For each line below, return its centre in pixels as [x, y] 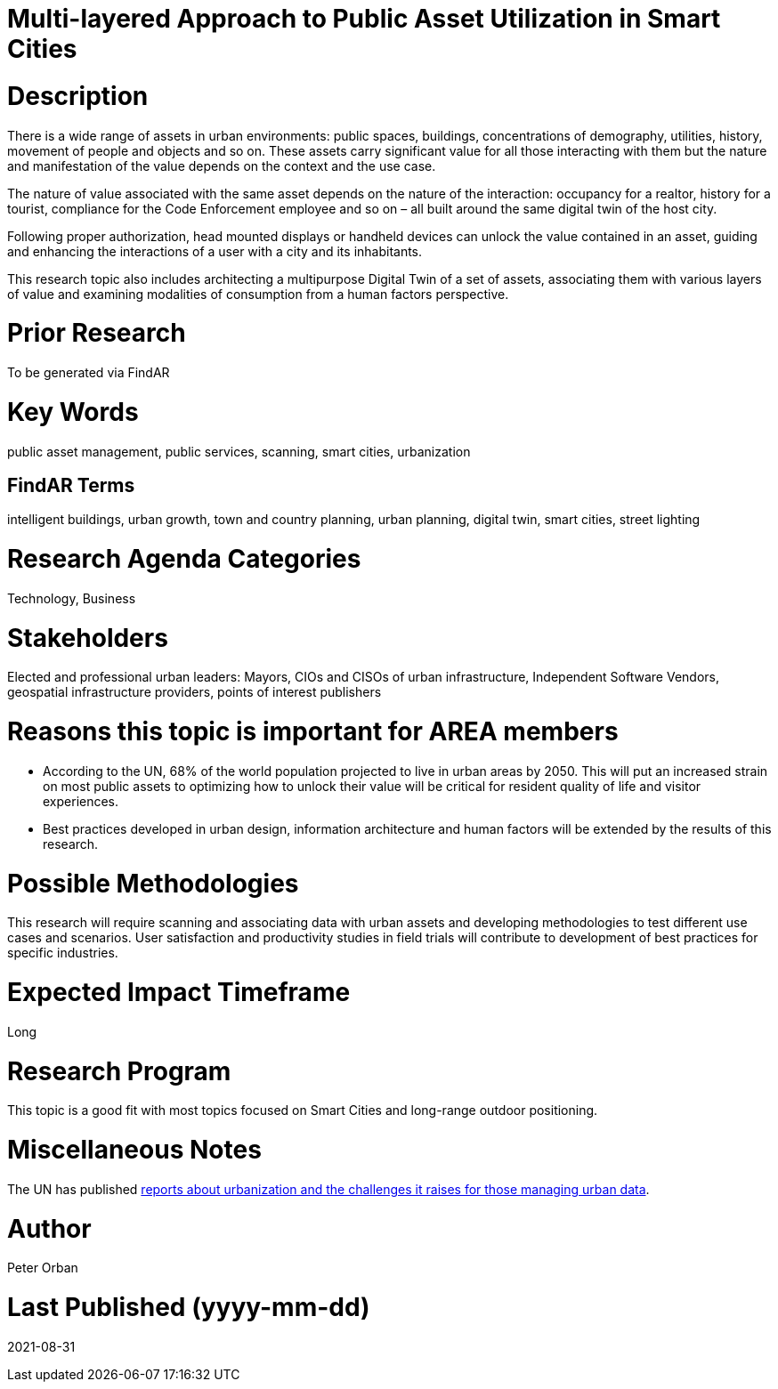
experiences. [81, 801]
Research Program [119, 1071]
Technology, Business [72, 598]
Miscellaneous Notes [134, 1150]
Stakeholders [88, 638]
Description [78, 96]
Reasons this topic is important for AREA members [313, 732]
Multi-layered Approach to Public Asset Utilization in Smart [364, 19]
